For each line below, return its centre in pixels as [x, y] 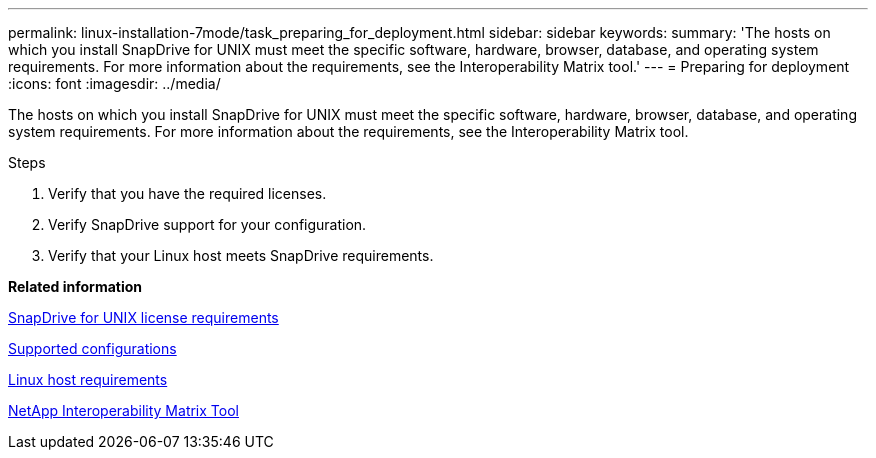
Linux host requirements [88, 379]
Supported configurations [92, 348]
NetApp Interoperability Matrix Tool [123, 410]
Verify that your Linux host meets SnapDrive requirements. [241, 255]
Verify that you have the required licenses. [187, 193]
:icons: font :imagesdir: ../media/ [114, 83]
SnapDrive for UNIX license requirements [143, 317]
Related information [75, 286]
